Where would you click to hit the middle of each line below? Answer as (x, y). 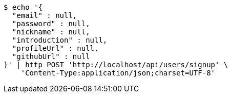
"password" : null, (51, 24)
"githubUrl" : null (51, 56)
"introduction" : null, (60, 40)
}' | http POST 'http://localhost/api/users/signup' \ (116, 65)
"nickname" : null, (51, 32)
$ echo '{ (23, 7)
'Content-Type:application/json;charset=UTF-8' (118, 73)
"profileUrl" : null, (55, 48)
